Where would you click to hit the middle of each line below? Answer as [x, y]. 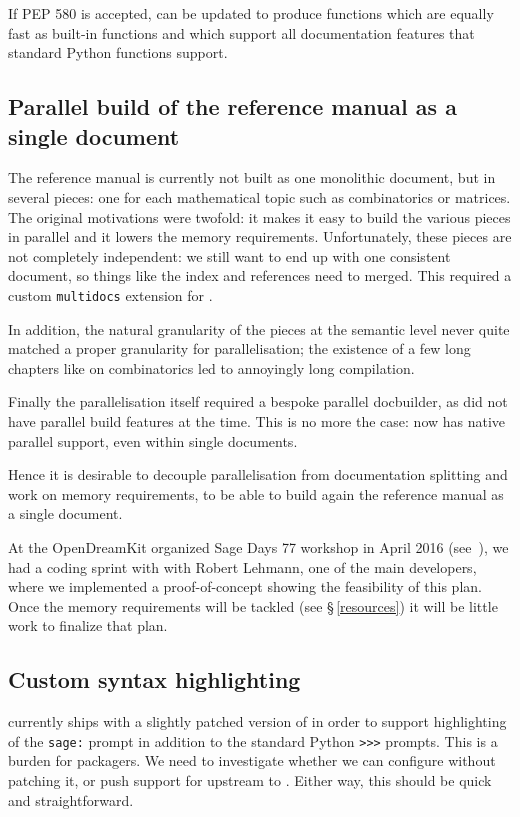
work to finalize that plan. [88, 625]
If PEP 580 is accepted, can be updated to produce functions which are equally [251, 13]
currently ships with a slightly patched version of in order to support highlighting [257, 721]
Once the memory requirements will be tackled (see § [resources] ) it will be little [253, 605]
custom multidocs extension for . [110, 294]
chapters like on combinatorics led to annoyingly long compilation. [211, 367]
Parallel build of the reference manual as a [232, 106]
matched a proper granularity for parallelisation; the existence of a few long [239, 348]
